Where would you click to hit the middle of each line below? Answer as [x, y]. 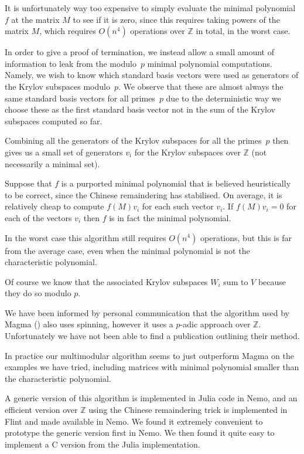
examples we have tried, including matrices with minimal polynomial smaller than [152, 367]
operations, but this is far [246, 237]
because [272, 281]
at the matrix [35, 19]
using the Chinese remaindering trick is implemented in [188, 410]
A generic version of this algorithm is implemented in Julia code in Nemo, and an [151, 398]
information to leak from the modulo [71, 63]
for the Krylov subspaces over [187, 152]
